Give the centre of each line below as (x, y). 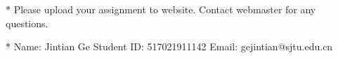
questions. (27, 23)
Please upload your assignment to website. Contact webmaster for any (165, 9)
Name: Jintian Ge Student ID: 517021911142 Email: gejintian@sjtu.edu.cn (173, 46)
